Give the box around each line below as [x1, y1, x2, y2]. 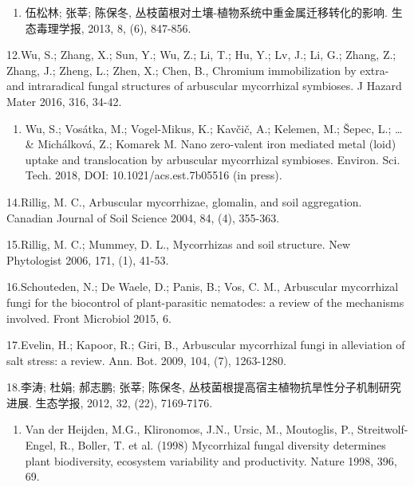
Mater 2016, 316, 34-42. [6, 92, 122, 109]
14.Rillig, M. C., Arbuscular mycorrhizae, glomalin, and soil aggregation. [6, 193, 362, 210]
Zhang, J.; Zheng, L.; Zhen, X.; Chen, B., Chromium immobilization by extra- [6, 61, 389, 78]
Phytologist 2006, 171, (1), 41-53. [6, 251, 169, 268]
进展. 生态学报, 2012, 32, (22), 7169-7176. [6, 394, 213, 410]
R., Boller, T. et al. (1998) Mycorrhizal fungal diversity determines [59, 437, 386, 454]
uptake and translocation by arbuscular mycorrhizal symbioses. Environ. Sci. [25, 151, 400, 167]
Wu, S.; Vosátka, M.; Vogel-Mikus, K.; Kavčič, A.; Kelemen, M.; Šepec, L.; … [25, 120, 403, 136]
